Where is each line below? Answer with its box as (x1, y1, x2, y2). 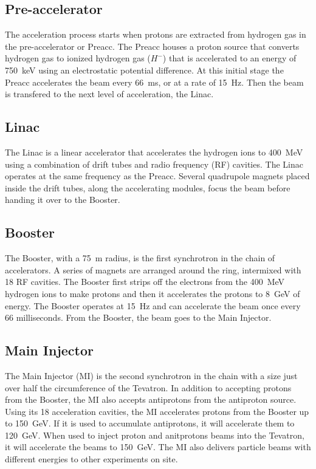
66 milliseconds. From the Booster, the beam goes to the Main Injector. (5, 311, 272, 324)
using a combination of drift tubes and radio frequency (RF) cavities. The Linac (5, 157, 303, 170)
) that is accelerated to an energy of (162, 52, 297, 64)
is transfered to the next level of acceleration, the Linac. (5, 87, 214, 100)
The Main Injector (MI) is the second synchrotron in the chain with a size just (5, 369, 298, 382)
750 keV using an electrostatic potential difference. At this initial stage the (5, 63, 284, 76)
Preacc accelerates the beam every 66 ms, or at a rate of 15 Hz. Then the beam (5, 75, 304, 88)
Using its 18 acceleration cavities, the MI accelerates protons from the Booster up (5, 405, 309, 417)
